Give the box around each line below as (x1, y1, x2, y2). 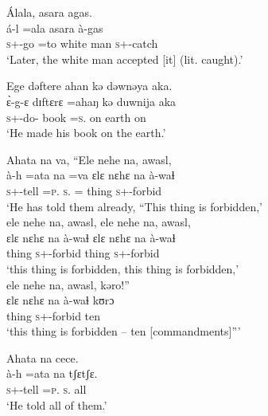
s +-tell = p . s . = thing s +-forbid (6, 182, 162, 198)
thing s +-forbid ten (6, 307, 101, 324)
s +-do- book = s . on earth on (6, 108, 146, 125)
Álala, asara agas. (6, 4, 92, 20)
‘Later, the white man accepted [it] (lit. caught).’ (6, 50, 243, 67)
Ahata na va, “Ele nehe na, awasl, (6, 151, 172, 167)
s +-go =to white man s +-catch (6, 35, 158, 52)
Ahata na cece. (6, 349, 79, 366)
